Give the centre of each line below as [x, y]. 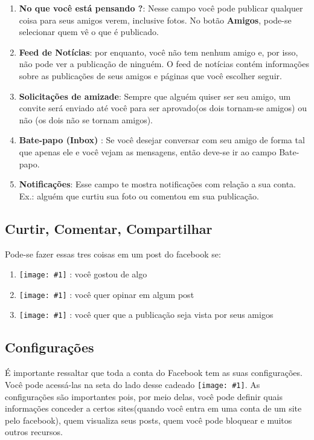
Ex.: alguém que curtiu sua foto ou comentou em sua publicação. [139, 196]
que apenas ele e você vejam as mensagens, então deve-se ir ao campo [148, 151]
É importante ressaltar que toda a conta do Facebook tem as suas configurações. [154, 373]
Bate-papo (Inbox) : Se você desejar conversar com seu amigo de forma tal [162, 140]
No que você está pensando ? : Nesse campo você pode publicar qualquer [161, 8]
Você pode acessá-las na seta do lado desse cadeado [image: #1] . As [133, 384]
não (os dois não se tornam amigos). [86, 119]
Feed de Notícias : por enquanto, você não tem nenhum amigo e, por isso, [159, 52]
